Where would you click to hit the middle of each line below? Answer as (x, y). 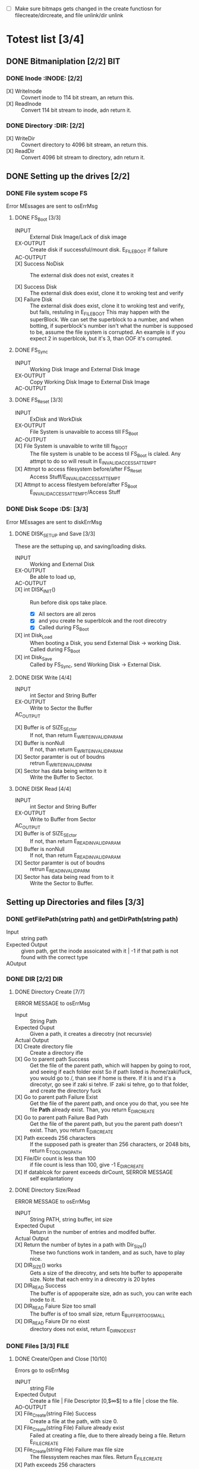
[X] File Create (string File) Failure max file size (69, 1450)
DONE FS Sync (31, 351)
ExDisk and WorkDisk (56, 419)
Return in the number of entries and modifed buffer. (93, 1232)
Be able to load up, (53, 577)
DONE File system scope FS (47, 193)
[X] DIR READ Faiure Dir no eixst (52, 1322)
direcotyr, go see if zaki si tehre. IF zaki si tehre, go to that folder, (109, 1085)
